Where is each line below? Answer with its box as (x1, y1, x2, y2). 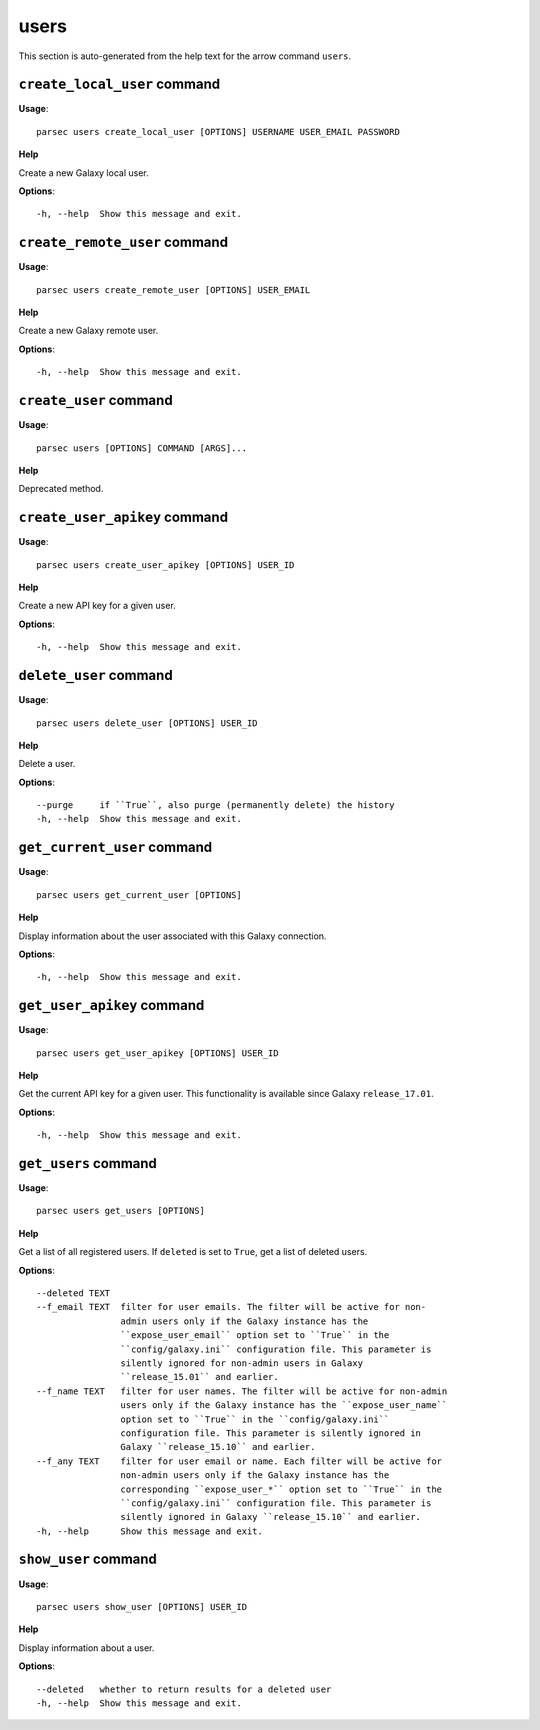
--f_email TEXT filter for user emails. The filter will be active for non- (36, 1301, 427, 1313)
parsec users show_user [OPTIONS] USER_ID (36, 1601, 248, 1612)
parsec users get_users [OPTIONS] (36, 1205, 205, 1217)
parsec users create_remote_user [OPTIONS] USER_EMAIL (36, 284, 311, 295)
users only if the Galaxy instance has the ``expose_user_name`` (120, 1400, 448, 1411)
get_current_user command (18, 839, 213, 856)
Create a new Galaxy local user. (18, 166, 149, 179)
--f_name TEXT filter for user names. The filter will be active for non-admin (36, 1385, 448, 1397)
